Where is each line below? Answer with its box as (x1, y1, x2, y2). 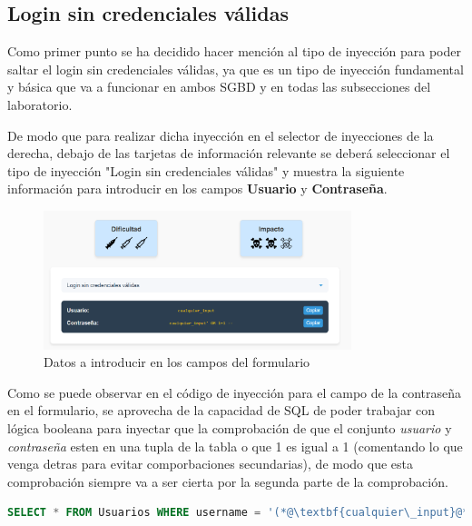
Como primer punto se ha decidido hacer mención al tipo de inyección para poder (7, 42, 461, 61)
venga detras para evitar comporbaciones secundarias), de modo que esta (7, 454, 414, 473)
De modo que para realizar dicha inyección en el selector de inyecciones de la (7, 125, 434, 144)
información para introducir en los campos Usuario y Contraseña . (7, 179, 388, 198)
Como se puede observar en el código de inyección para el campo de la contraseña (7, 382, 462, 402)
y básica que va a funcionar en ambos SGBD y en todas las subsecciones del (7, 77, 431, 96)
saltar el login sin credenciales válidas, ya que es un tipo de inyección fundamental (7, 59, 464, 78)
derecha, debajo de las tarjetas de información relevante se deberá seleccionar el (7, 144, 450, 163)
